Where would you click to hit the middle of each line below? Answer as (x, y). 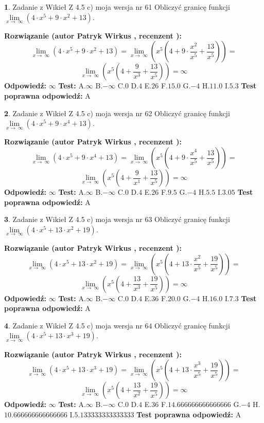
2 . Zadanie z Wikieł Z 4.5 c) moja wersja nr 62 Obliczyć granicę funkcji (117, 113)
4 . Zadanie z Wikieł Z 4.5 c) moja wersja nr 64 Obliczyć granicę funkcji (117, 325)
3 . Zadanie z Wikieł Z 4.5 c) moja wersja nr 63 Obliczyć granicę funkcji (117, 219)
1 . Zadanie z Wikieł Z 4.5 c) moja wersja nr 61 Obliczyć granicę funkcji (117, 7)
